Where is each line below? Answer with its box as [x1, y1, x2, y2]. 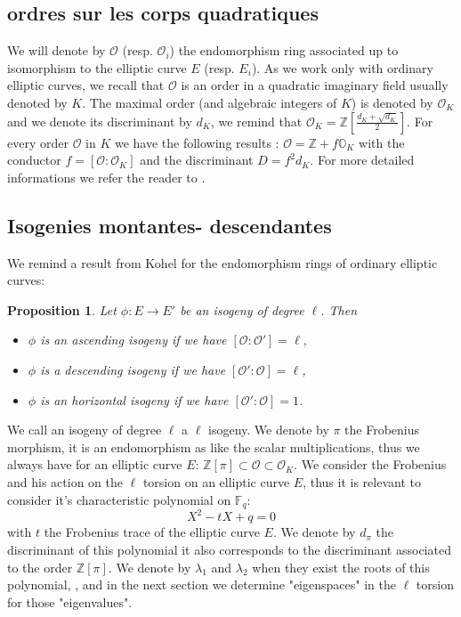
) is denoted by [351, 93, 433, 111]
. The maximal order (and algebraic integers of [82, 93, 337, 111]
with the [359, 133, 405, 151]
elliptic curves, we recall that [7, 76, 165, 94]
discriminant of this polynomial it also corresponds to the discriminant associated [7, 540, 451, 559]
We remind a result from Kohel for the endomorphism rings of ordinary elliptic [7, 253, 438, 272]
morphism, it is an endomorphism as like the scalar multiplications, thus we [7, 437, 420, 456]
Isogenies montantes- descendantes [7, 211, 332, 239]
